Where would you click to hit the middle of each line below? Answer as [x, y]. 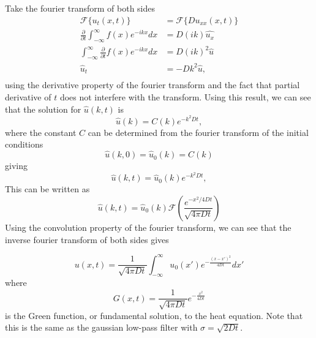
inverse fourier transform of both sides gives [87, 239]
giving [16, 166]
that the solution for [43, 109]
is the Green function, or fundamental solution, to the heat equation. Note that [154, 315]
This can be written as [47, 189]
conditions [24, 144]
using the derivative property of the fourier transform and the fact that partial [152, 85]
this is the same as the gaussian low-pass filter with [101, 327]
